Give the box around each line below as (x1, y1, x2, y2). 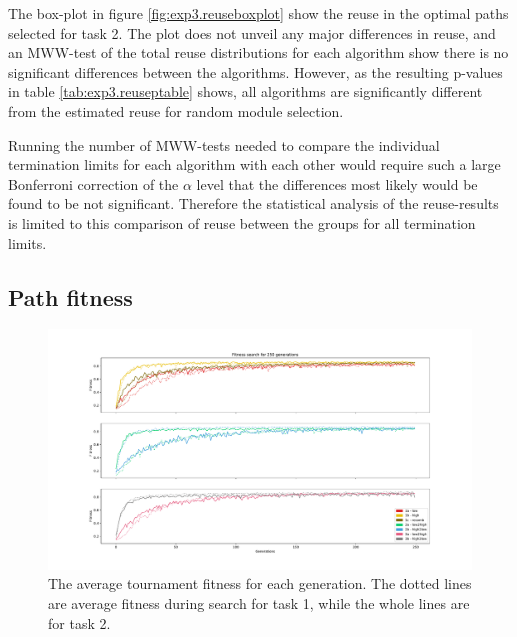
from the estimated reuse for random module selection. (8, 100, 344, 121)
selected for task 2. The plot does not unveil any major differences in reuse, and (8, 22, 496, 43)
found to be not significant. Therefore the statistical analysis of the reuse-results (8, 193, 499, 214)
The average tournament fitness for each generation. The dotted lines (48, 573, 472, 594)
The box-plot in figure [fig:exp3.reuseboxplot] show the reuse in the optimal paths (8, 3, 509, 23)
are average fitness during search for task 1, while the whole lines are (48, 593, 470, 614)
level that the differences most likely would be (196, 173, 478, 194)
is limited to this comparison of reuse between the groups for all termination (8, 212, 476, 233)
